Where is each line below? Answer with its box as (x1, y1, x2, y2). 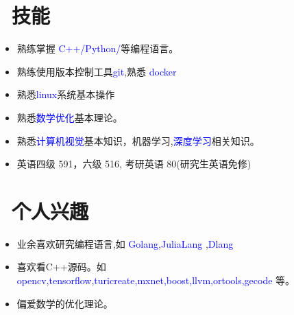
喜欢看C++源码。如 (16, 259, 106, 274)
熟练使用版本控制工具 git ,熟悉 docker (16, 64, 177, 78)
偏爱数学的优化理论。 (16, 296, 113, 310)
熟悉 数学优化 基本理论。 (16, 110, 123, 124)
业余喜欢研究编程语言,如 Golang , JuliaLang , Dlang (16, 236, 234, 250)
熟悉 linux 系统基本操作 (16, 87, 115, 102)
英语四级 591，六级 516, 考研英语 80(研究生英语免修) (16, 156, 252, 171)
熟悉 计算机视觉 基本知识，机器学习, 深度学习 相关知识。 (16, 133, 260, 148)
